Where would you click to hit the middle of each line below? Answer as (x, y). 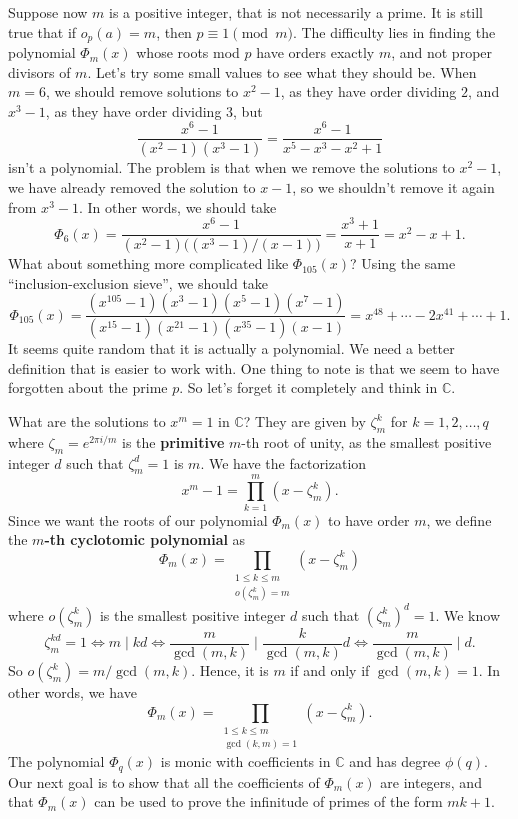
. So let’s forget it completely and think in (308, 387)
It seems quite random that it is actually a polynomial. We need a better (231, 348)
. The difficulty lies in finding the (394, 31)
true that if (42, 31)
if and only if (330, 670)
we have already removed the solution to (132, 187)
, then (174, 31)
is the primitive (173, 441)
